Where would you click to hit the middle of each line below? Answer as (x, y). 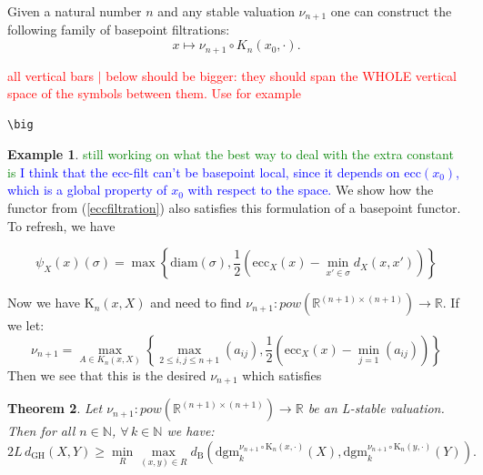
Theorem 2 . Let (55, 408)
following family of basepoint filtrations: (119, 30)
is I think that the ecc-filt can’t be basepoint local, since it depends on (204, 172)
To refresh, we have (61, 225)
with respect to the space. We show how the (311, 190)
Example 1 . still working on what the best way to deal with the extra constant (231, 154)
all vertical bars (51, 75)
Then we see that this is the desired (107, 374)
